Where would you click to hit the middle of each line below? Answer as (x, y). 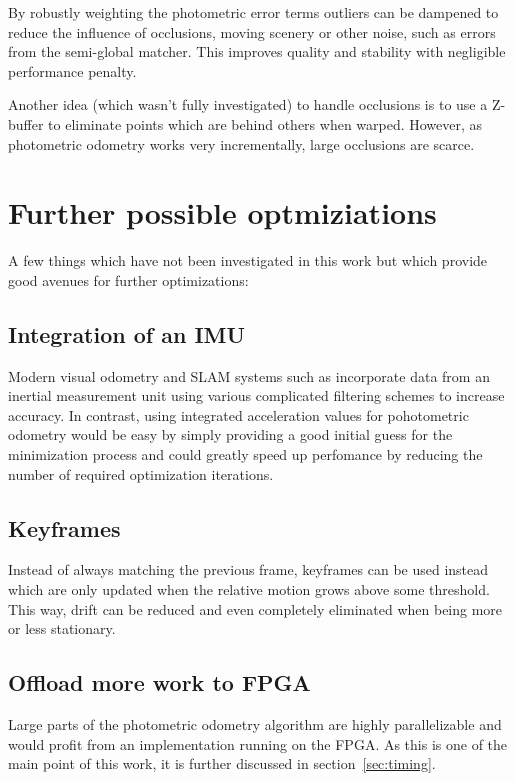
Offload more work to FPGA (159, 682)
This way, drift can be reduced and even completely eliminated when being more (255, 608)
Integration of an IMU (127, 333)
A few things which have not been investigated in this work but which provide (248, 260)
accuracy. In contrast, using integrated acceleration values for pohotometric (238, 414)
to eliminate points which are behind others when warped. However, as (265, 123)
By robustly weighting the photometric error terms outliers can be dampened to (253, 12)
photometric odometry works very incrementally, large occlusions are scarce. (241, 143)
